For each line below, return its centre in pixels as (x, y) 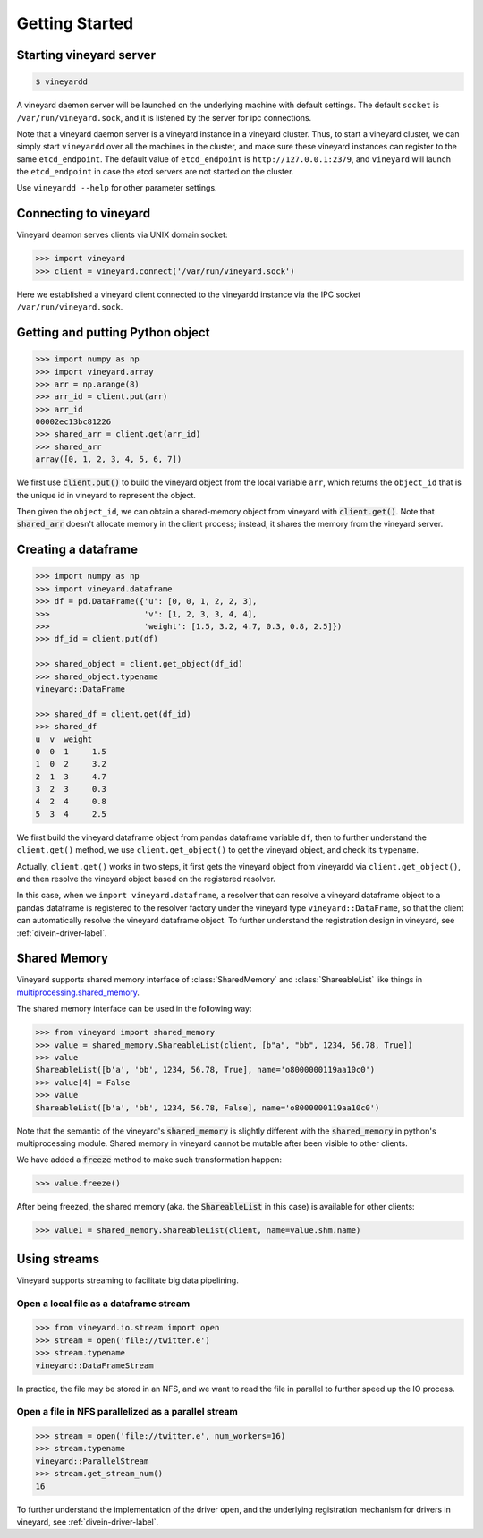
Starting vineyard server (86, 55)
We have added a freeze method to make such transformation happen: (149, 1160)
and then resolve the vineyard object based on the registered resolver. (146, 879)
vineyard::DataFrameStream (94, 1365)
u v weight (64, 739)
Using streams (58, 1258)
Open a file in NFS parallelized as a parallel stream (127, 1412)
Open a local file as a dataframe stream (103, 1304)
